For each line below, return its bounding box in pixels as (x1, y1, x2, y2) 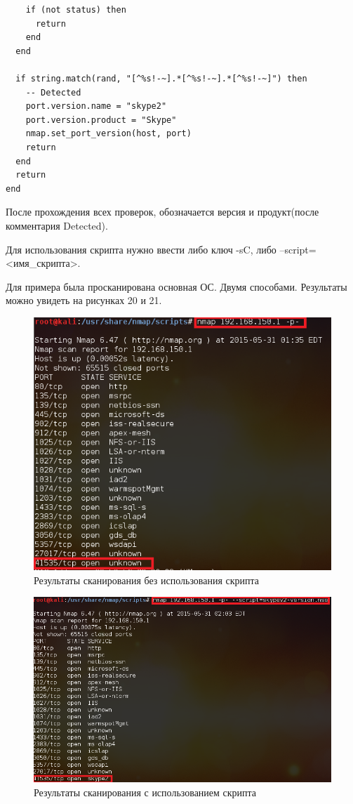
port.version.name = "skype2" (25, 101, 167, 112)
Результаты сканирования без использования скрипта (34, 572, 260, 587)
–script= (279, 242, 317, 256)
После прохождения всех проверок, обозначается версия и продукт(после (6, 204, 319, 219)
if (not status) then (25, 5, 126, 15)
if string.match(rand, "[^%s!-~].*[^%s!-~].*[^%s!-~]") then (15, 73, 307, 84)
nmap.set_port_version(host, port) (25, 128, 192, 139)
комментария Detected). (6, 218, 108, 232)
